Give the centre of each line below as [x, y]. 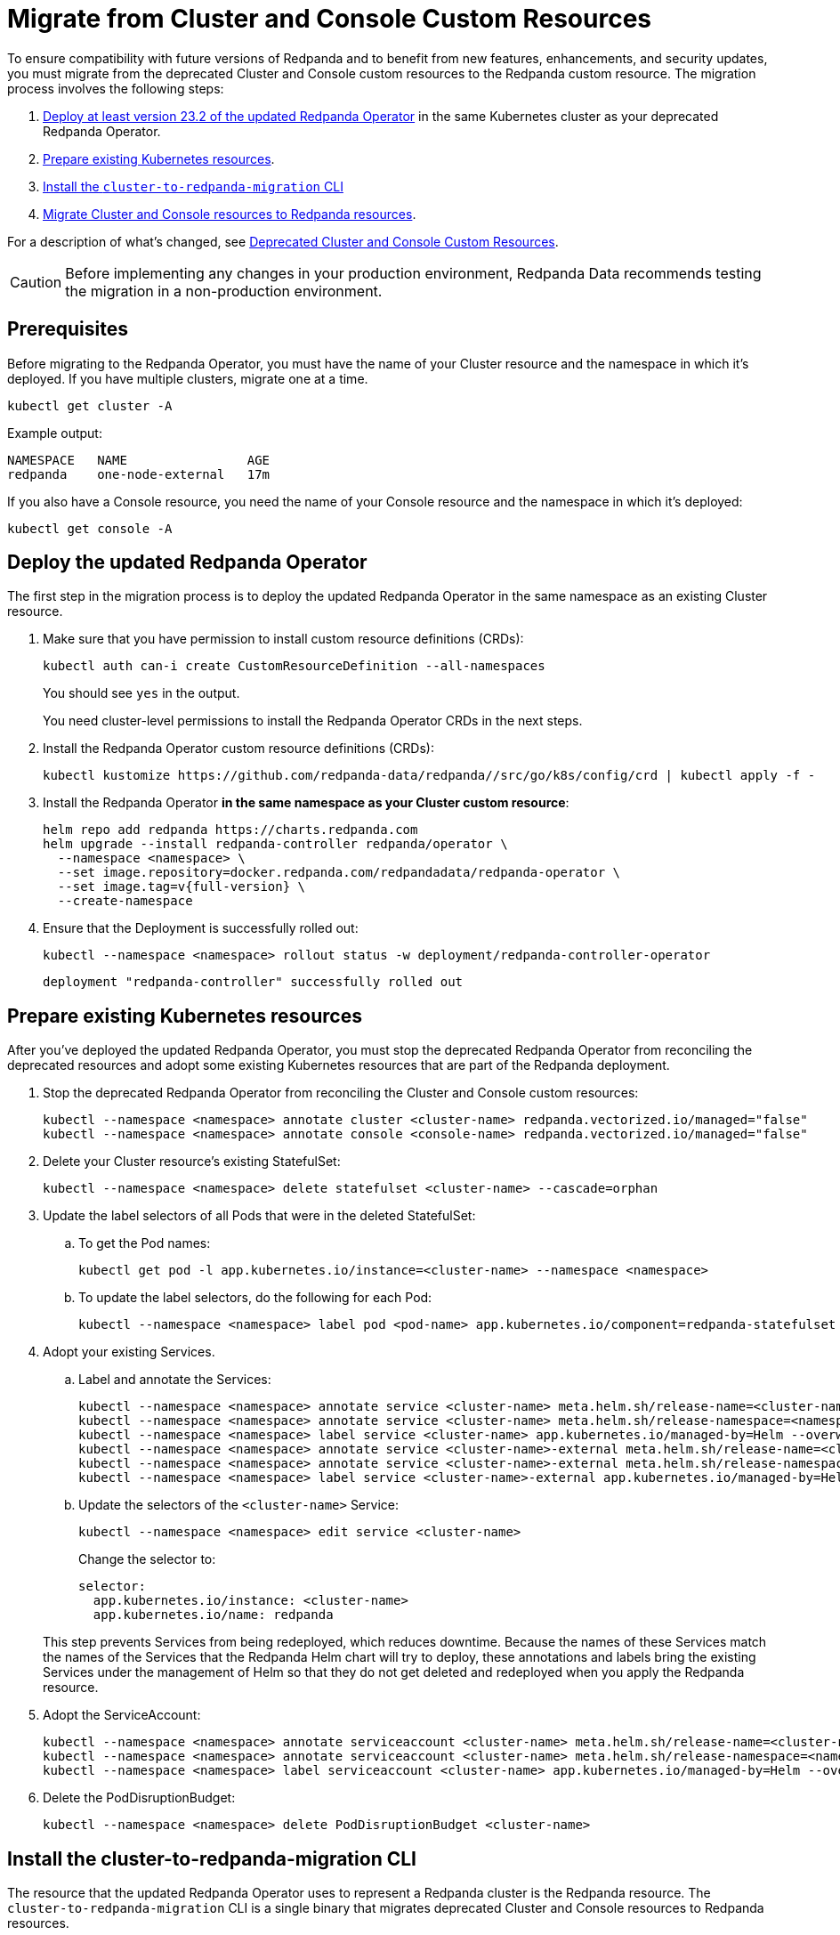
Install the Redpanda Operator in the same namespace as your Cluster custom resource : [306, 803]
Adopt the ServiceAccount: [122, 1715]
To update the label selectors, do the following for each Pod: [255, 1298]
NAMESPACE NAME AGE [139, 460]
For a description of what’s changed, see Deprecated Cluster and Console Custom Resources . [283, 241]
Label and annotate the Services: [175, 1380]
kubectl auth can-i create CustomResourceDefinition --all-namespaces [294, 666]
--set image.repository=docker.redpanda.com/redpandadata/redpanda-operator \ [339, 873]
